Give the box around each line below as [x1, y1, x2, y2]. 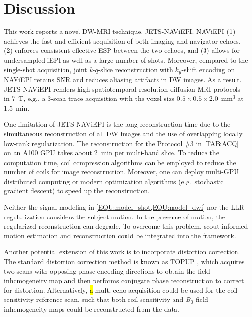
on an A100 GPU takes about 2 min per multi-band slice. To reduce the [4, 148, 219, 158]
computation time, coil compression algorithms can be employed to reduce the [4, 157, 236, 167]
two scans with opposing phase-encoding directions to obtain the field [4, 266, 210, 276]
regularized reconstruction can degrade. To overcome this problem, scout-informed [4, 221, 248, 231]
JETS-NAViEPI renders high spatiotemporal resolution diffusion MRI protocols [4, 83, 241, 94]
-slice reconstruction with [98, 64, 173, 74]
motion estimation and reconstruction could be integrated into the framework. [4, 230, 236, 240]
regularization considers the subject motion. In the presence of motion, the [4, 211, 226, 221]
